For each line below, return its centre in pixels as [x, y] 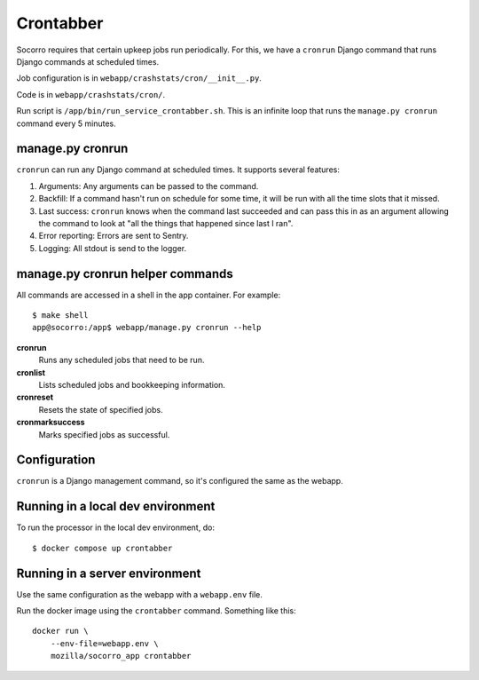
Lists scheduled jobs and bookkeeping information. [132, 385]
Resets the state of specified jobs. [101, 409]
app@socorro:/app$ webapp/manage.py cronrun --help [147, 328]
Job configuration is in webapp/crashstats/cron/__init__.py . [139, 78]
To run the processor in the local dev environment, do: [115, 527]
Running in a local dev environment [116, 506]
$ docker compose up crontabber [102, 548]
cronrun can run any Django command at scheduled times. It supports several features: [178, 170]
